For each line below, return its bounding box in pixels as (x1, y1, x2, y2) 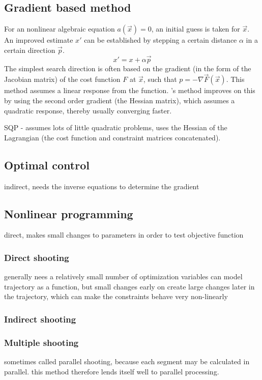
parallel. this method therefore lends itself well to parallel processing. (4, 366, 219, 376)
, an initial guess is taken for (151, 23, 240, 34)
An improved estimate (4, 35, 73, 45)
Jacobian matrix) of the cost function (4, 74, 121, 84)
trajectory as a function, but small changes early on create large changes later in (4, 281, 255, 291)
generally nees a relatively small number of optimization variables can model (4, 271, 243, 282)
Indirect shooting (4, 312, 76, 325)
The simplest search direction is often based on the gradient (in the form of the (4, 63, 251, 73)
